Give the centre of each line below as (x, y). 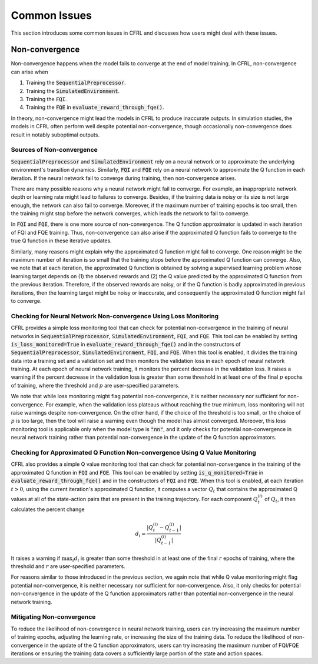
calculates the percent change (48, 509)
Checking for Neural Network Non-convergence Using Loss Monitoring (115, 316)
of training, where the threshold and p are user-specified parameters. (95, 385)
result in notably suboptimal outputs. (55, 135)
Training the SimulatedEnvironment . (73, 91)
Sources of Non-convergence (54, 150)
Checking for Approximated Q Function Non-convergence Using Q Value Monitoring (133, 452)
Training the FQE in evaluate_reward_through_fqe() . (95, 107)
